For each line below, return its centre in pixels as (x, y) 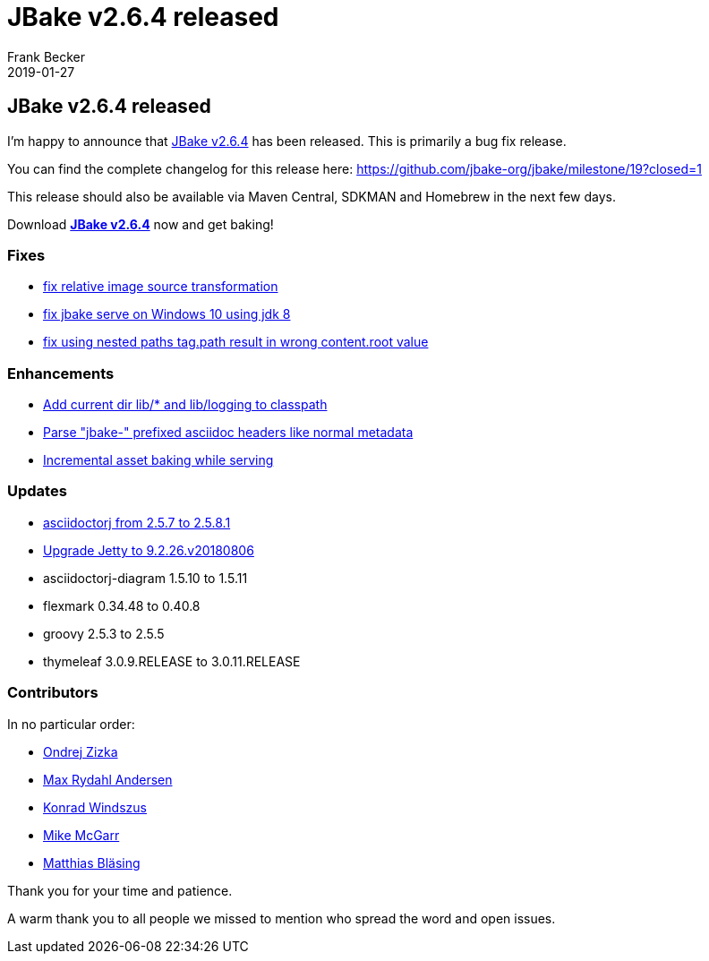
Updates (37, 491)
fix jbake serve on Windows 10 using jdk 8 (167, 314)
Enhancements (61, 373)
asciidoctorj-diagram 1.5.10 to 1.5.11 (145, 578)
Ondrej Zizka (81, 751)
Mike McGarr (81, 835)
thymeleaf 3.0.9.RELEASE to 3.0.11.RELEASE (172, 661)
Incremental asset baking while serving (158, 460)
